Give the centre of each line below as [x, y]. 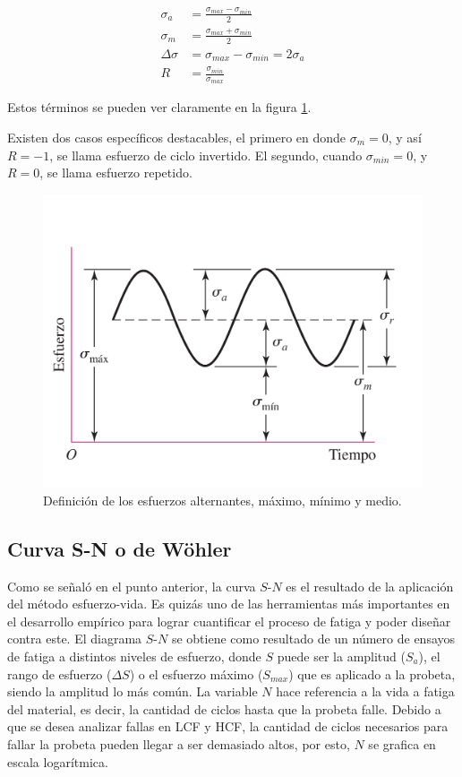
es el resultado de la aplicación [370, 586]
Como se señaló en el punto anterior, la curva [132, 586]
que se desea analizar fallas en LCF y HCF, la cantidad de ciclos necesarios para [228, 726]
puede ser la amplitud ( [341, 656]
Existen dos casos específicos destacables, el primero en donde [177, 137]
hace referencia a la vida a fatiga [365, 691]
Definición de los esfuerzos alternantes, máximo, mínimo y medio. [222, 500]
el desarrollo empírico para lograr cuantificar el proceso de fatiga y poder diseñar [229, 621]
